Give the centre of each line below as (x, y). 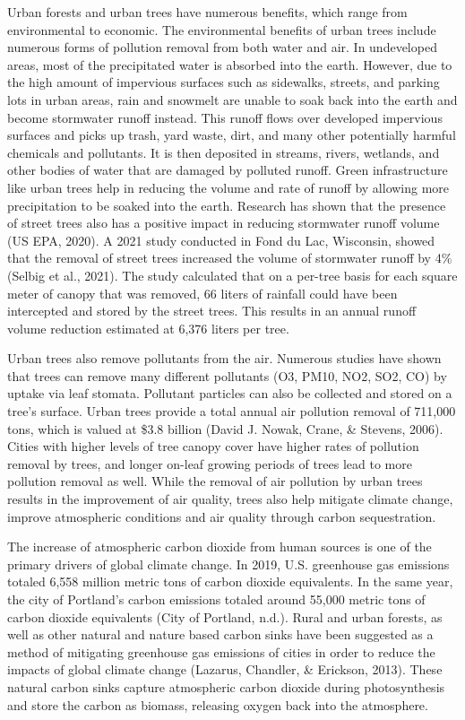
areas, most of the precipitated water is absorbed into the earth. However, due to (230, 64)
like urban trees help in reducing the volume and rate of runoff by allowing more (228, 187)
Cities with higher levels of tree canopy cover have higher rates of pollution (213, 446)
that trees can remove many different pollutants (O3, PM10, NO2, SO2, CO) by (227, 375)
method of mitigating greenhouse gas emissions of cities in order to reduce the (221, 651)
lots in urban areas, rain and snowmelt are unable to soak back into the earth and (232, 99)
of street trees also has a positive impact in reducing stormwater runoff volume (224, 223)
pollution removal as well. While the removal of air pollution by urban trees (215, 481)
